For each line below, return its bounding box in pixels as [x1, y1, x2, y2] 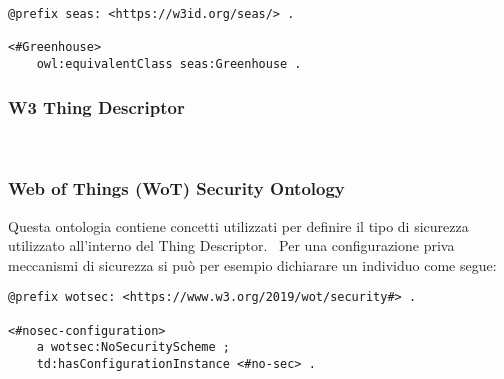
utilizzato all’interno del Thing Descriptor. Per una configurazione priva [8, 235, 455, 256]
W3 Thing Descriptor [8, 94, 185, 119]
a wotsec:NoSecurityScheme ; [36, 340, 230, 355]
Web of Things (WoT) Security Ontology [8, 176, 345, 201]
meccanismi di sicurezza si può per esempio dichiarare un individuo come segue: [8, 254, 497, 275]
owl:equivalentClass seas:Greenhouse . [36, 56, 302, 71]
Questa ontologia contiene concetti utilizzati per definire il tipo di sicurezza [8, 215, 469, 236]
